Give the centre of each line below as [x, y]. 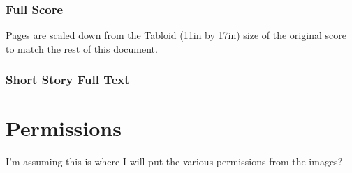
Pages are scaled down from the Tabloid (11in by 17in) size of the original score [176, 35]
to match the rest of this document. [82, 48]
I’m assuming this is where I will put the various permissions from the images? [174, 162]
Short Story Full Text [68, 80]
